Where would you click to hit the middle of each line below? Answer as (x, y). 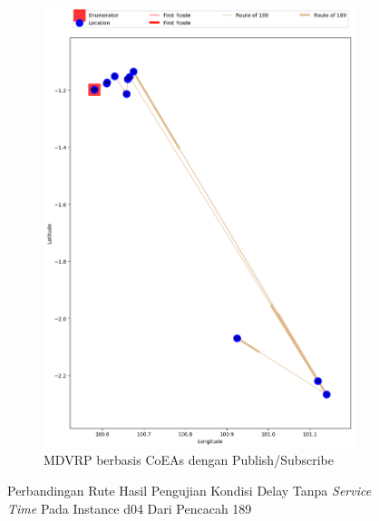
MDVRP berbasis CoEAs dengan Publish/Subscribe (189, 460)
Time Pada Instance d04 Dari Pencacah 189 (130, 508)
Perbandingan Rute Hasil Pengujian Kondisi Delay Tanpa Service (189, 491)
